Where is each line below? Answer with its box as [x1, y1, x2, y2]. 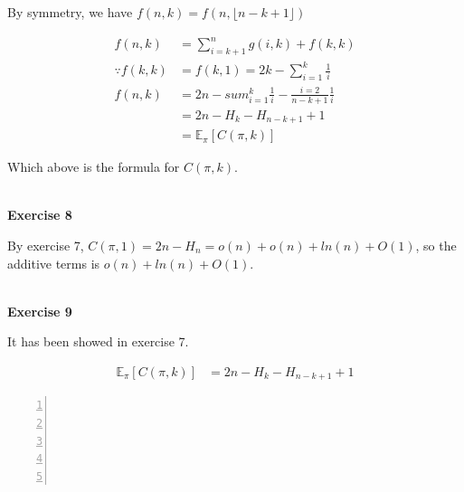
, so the [415, 235, 457, 254]
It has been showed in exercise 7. [7, 332, 189, 351]
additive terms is [7, 253, 100, 272]
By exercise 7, [7, 235, 84, 254]
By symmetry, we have [7, 3, 133, 21]
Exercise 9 [7, 301, 72, 320]
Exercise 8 [7, 205, 72, 224]
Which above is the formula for [7, 157, 180, 176]
